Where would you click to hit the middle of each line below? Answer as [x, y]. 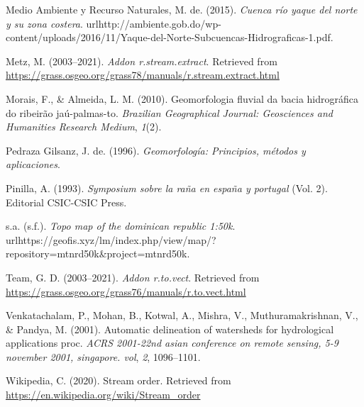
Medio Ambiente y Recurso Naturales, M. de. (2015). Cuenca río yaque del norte [182, 9]
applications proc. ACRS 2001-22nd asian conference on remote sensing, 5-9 [172, 343]
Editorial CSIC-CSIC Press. [66, 202]
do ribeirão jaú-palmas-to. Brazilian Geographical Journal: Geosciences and [169, 112]
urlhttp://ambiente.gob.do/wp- [154, 23]
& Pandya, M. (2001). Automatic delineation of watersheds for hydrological [170, 329]
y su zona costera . [44, 23]
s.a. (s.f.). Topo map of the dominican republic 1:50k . [121, 226]
